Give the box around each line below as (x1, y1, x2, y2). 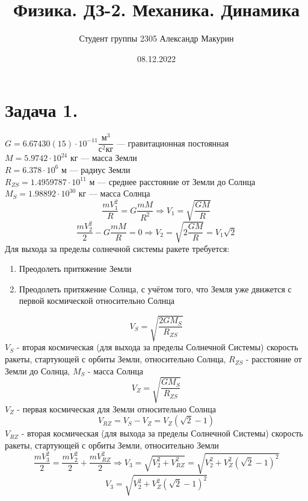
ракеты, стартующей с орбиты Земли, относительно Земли (5, 438, 219, 451)
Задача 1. (5, 98, 78, 122)
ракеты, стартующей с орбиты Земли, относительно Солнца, (5, 353, 226, 365)
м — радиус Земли (61, 163, 131, 175)
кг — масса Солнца (78, 187, 150, 200)
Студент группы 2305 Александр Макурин (79, 32, 234, 45)
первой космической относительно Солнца (19, 294, 174, 307)
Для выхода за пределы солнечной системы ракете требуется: (5, 242, 230, 254)
